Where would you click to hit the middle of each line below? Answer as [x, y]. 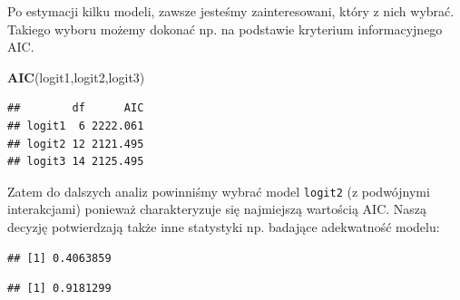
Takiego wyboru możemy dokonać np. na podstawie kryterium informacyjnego [225, 29]
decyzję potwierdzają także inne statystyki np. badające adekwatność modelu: [224, 227]
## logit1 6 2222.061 [76, 126]
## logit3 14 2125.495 [76, 162]
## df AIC [76, 108]
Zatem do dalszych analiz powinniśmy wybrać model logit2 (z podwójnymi [219, 191]
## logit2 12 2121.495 [76, 144]
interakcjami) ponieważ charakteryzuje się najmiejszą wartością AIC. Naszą [217, 209]
